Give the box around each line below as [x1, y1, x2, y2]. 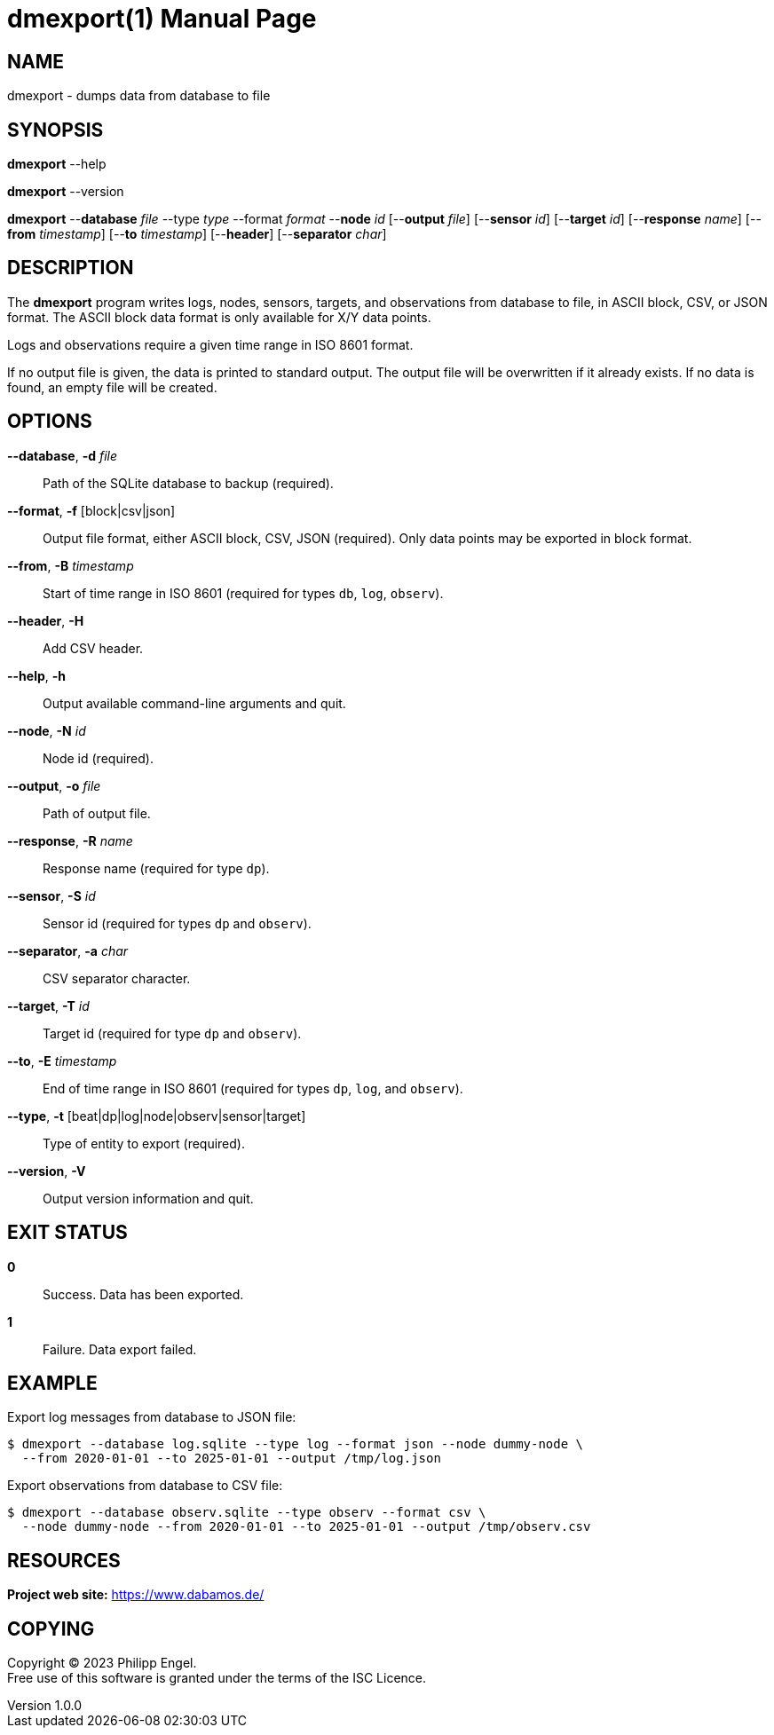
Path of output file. [43, 805, 151, 821]
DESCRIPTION [7, 256, 134, 280]
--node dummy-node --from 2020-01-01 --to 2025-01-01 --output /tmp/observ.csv [21, 1519, 591, 1534]
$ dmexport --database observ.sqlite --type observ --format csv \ [7, 1505, 486, 1520]
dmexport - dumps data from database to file [7, 88, 271, 104]
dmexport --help [7, 156, 107, 172]
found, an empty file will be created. [7, 379, 217, 395]
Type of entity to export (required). [43, 1135, 245, 1151]
